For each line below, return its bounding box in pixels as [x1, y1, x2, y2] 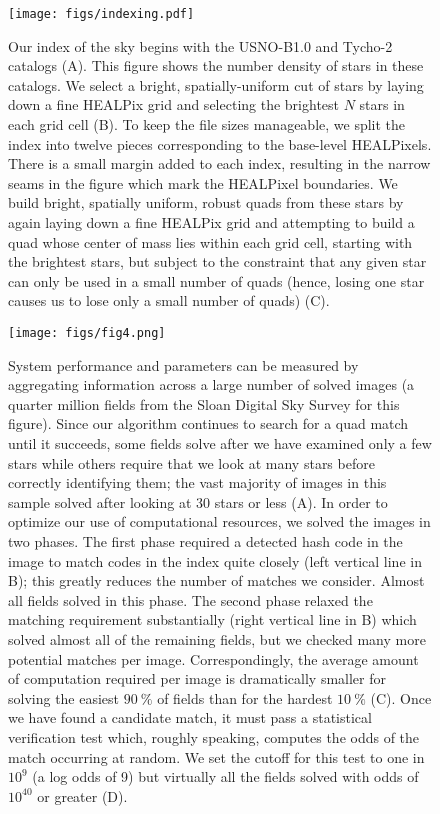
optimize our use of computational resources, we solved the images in [8, 511, 431, 532]
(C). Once [370, 687, 432, 708]
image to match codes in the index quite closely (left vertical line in [8, 550, 422, 571]
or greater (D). [37, 785, 128, 806]
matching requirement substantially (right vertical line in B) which [8, 609, 417, 630]
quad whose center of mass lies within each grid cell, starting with [8, 231, 413, 252]
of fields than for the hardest [157, 687, 333, 708]
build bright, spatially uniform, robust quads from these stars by [8, 192, 404, 213]
